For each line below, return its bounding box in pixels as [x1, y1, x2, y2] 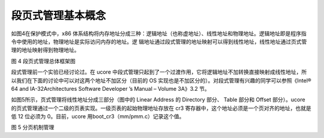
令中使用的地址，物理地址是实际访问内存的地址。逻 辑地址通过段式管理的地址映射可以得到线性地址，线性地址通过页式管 [11, 38, 307, 45]
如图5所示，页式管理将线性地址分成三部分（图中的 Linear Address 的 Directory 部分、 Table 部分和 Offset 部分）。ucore [11, 96, 305, 103]
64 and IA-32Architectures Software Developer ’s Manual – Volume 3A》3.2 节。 [11, 85, 210, 92]
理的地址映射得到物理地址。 [11, 47, 80, 54]
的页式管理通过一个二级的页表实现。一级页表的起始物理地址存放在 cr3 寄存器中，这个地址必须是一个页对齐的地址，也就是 [11, 105, 311, 112]
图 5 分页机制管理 [11, 124, 55, 131]
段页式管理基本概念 [11, 9, 106, 22]
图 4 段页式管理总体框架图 [11, 57, 76, 65]
